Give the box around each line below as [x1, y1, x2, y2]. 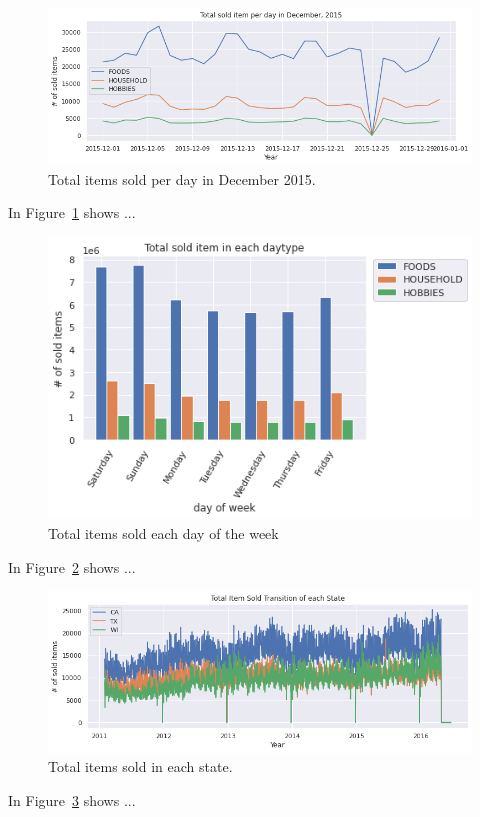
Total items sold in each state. [48, 756, 233, 777]
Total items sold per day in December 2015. [48, 168, 316, 189]
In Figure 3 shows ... [8, 790, 136, 811]
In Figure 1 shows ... [8, 202, 136, 223]
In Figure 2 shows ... [8, 556, 136, 577]
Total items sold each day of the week [48, 523, 279, 544]
